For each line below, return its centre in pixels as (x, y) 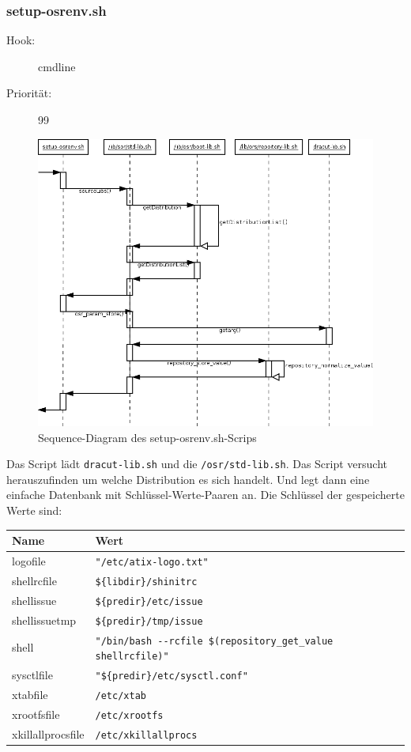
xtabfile (30, 695)
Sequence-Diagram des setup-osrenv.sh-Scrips (147, 437)
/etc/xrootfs (129, 715)
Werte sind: (34, 510)
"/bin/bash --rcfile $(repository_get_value (214, 641)
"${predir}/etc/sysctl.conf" (172, 676)
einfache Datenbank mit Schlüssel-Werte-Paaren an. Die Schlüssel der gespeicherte (205, 495)
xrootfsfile (36, 714)
